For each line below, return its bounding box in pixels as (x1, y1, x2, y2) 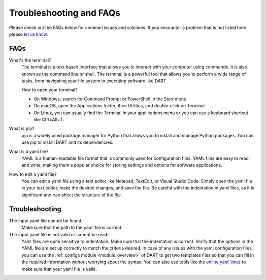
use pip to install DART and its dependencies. (21, 139, 114, 145)
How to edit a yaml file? (9, 171, 57, 177)
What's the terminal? (9, 57, 51, 63)
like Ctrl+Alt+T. (33, 116, 64, 123)
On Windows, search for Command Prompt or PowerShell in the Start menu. (33, 96, 188, 102)
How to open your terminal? (21, 87, 78, 93)
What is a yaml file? (9, 148, 49, 155)
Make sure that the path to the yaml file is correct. (21, 224, 123, 231)
